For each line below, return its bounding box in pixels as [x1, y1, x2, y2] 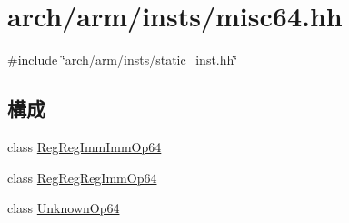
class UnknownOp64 [7, 198, 120, 218]
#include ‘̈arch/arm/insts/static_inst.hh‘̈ [7, 50, 238, 69]
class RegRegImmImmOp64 [7, 137, 162, 156]
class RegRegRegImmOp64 [7, 167, 157, 187]
